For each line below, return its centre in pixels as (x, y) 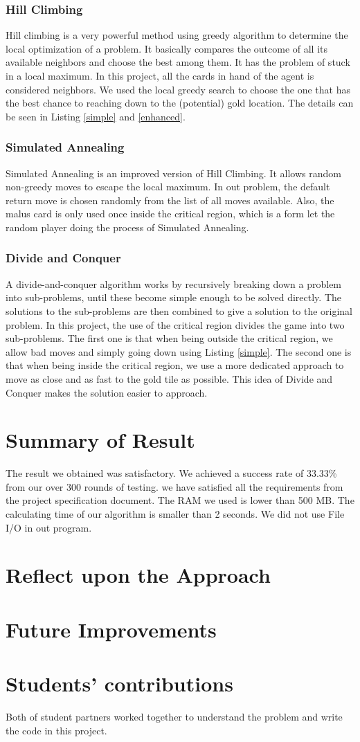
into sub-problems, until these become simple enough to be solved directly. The (174, 297)
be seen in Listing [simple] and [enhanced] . (96, 116)
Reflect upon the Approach (138, 575)
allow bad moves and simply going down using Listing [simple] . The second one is (179, 351)
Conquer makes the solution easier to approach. (107, 392)
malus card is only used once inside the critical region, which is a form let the (170, 214)
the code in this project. (56, 730)
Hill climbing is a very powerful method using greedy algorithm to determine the (177, 35)
